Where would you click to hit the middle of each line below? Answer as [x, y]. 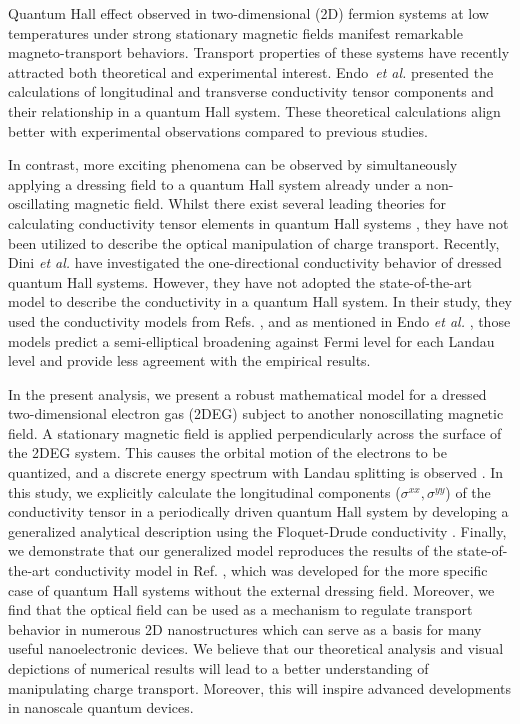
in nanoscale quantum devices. [101, 707]
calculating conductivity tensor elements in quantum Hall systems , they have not [258, 222]
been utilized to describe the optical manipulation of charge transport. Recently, [254, 242]
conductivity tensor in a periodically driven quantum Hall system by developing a [258, 511]
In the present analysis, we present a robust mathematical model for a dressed [247, 393]
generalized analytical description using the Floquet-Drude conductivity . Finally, [257, 530]
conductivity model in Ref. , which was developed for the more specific [271, 570]
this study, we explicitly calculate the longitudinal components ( [204, 491]
